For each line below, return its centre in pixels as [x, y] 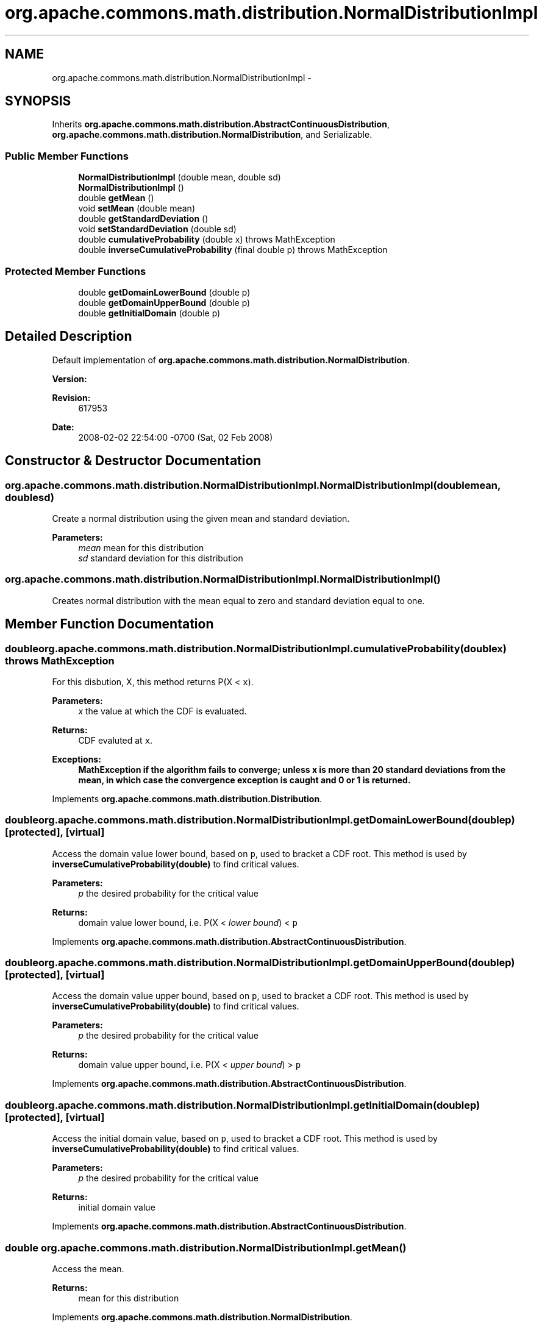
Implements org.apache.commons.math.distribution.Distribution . [187, 799]
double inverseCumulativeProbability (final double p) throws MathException [233, 250]
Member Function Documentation [109, 624]
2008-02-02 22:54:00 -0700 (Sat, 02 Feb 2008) [176, 437]
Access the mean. [88, 1268]
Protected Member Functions [76, 271]
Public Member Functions [67, 156]
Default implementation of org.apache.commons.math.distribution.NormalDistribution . [231, 360]
